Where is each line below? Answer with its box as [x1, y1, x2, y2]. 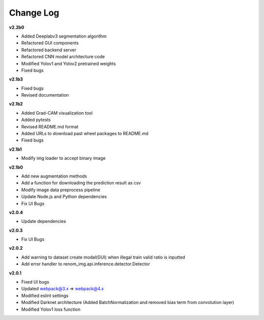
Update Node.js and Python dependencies [21, 194, 107, 200]
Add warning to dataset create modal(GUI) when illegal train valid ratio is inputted [21, 254, 185, 260]
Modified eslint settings [21, 293, 68, 299]
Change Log [9, 7, 60, 18]
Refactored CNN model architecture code [21, 54, 105, 60]
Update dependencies [21, 219, 66, 224]
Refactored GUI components [21, 40, 79, 46]
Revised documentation [21, 92, 69, 98]
